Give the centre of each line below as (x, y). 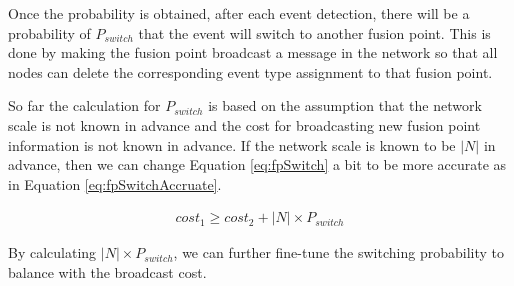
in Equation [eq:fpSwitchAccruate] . (115, 183)
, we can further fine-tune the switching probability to (338, 252)
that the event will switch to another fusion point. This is (314, 32)
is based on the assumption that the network (345, 105)
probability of (49, 32)
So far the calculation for (84, 105)
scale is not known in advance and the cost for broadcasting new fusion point (244, 124)
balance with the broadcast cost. (107, 271)
